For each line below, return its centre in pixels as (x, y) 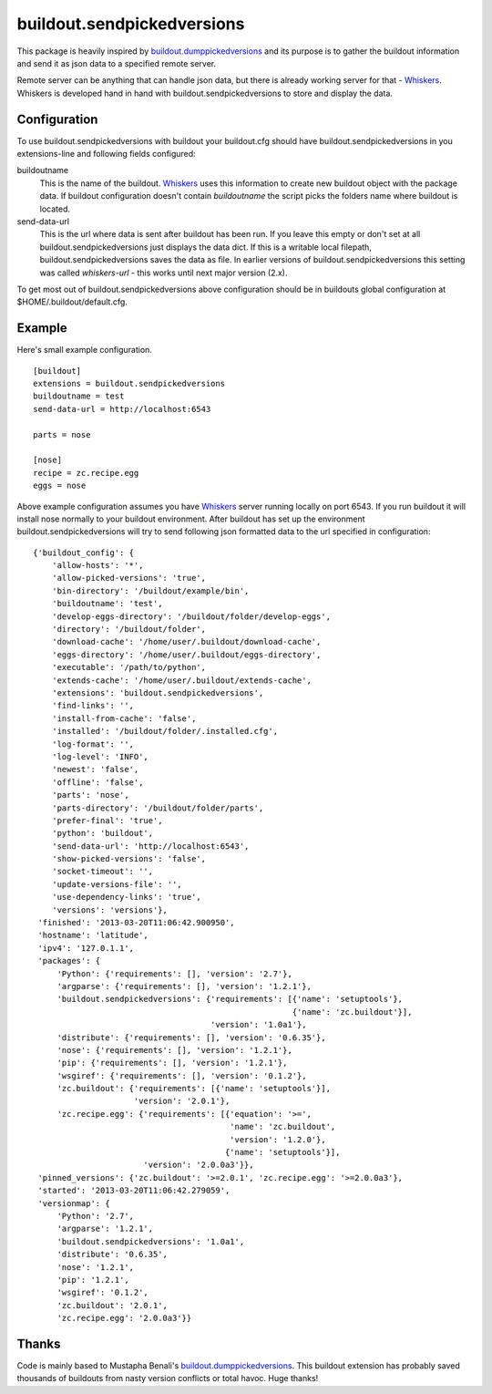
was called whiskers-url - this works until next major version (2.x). (164, 273)
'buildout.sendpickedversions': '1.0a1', (151, 1241)
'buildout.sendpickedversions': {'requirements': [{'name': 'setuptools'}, (230, 999)
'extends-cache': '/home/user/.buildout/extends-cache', (181, 680)
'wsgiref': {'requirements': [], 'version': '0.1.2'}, (182, 1075)
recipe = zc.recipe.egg (86, 473)
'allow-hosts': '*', (97, 566)
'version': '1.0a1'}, (258, 1025)
